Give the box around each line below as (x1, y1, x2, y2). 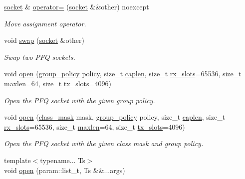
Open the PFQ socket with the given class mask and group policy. (4, 138, 204, 149)
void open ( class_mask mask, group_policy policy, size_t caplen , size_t (4, 112, 226, 122)
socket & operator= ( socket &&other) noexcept (4, 1, 149, 11)
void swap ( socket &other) (4, 35, 84, 45)
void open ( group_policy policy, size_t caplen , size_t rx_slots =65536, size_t (4, 68, 242, 79)
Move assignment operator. (4, 18, 86, 28)
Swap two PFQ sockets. (4, 51, 75, 62)
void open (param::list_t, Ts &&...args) (4, 165, 125, 175)
